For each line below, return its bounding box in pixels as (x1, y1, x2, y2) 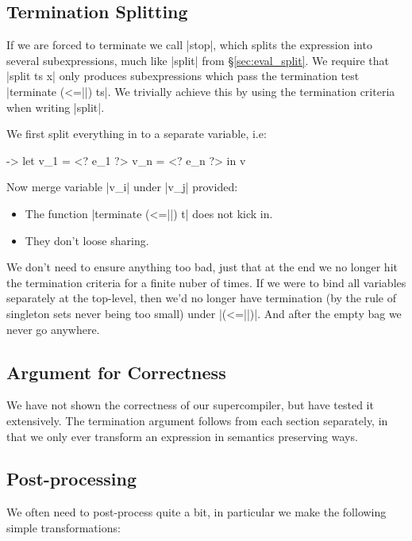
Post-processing (6, 466, 137, 491)
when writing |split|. (6, 98, 105, 115)
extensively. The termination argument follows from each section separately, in (6, 412, 388, 428)
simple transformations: (6, 519, 121, 535)
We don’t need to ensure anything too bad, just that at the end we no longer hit (6, 259, 398, 275)
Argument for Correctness (6, 359, 226, 384)
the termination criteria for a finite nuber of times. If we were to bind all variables (6, 274, 406, 290)
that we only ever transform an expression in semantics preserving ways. (6, 428, 358, 444)
